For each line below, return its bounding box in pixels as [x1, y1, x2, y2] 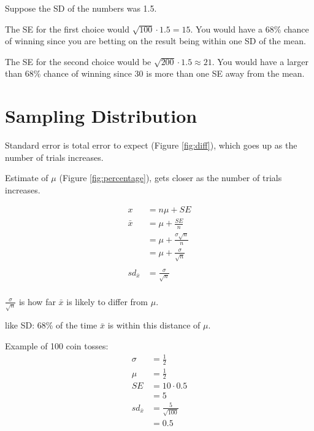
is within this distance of [107, 319, 201, 332]
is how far [18, 295, 56, 308]
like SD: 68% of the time [5, 319, 98, 332]
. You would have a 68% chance [190, 22, 309, 35]
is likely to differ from [66, 295, 148, 308]
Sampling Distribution [5, 103, 197, 128]
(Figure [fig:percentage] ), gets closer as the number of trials [59, 171, 282, 184]
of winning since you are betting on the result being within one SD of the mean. [5, 34, 306, 47]
